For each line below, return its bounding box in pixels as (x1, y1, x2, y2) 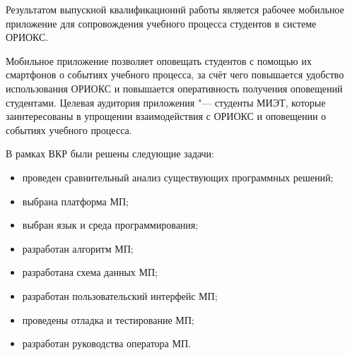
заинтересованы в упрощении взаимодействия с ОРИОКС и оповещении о (6, 109, 327, 124)
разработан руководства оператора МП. (22, 336, 191, 351)
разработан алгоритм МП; (22, 241, 134, 255)
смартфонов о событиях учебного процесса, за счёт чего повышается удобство (6, 67, 344, 82)
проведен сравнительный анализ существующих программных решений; (22, 169, 334, 184)
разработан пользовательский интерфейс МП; (22, 288, 218, 303)
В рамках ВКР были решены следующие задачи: (6, 146, 215, 161)
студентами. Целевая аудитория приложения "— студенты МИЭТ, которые (6, 95, 326, 109)
